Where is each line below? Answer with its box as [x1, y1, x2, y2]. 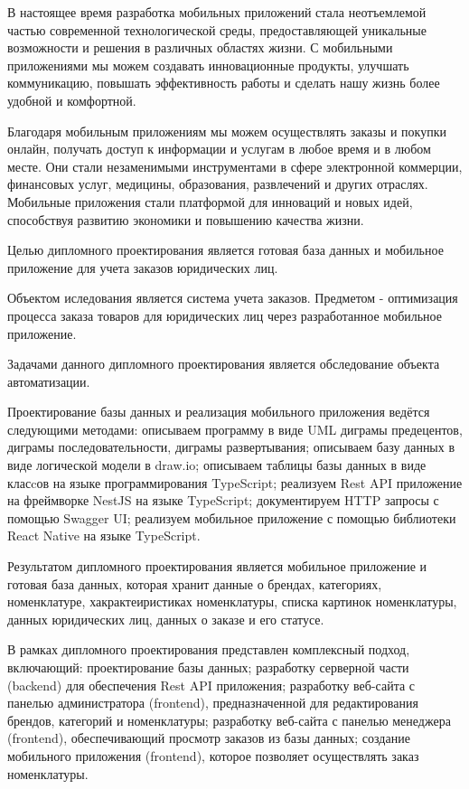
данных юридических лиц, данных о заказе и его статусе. [7, 609, 324, 628]
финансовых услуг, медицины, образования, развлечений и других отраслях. [7, 174, 428, 193]
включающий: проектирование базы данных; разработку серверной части [7, 658, 409, 676]
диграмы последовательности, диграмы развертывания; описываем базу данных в [7, 437, 455, 456]
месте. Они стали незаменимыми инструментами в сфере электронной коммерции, [7, 156, 463, 175]
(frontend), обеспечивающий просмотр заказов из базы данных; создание [7, 728, 410, 747]
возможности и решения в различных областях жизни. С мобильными [7, 38, 393, 57]
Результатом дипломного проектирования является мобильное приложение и [7, 557, 427, 576]
